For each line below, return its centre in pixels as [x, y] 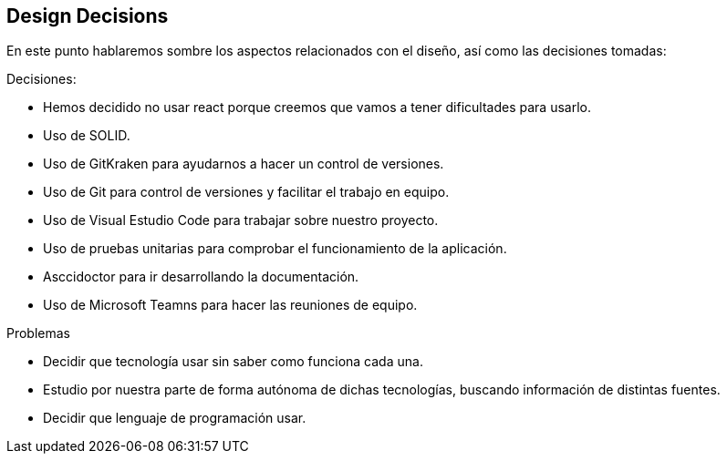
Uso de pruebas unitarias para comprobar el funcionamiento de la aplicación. [275, 249]
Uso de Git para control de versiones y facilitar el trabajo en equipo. [246, 192]
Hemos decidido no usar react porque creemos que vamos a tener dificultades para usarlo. [317, 108]
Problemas [39, 333]
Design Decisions [88, 16]
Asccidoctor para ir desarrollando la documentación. [201, 277]
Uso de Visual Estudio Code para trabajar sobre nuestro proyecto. [241, 220]
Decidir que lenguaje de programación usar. [175, 418]
